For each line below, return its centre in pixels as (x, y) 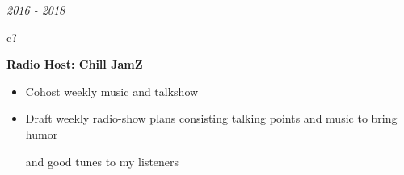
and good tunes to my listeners (102, 161)
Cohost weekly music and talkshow (112, 91)
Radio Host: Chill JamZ (75, 64)
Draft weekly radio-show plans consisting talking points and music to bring (211, 118)
